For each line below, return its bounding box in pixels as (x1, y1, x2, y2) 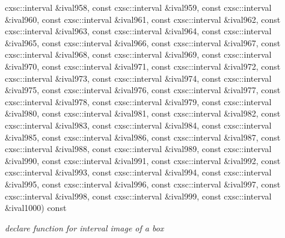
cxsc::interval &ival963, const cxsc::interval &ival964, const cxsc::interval (5, 25, 272, 37)
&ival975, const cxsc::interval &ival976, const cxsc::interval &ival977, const (5, 84, 281, 96)
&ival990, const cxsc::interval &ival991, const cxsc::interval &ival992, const (5, 154, 281, 166)
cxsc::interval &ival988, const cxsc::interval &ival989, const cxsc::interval (5, 142, 272, 155)
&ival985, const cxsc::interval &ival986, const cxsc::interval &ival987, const (5, 130, 281, 143)
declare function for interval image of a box (5, 221, 164, 234)
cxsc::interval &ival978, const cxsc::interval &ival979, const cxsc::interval (5, 95, 272, 108)
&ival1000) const (5, 201, 67, 214)
